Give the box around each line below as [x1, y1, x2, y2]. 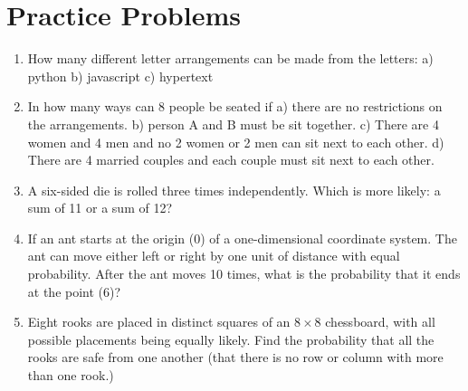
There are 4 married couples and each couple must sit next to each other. [27, 150, 435, 169]
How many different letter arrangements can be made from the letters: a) [27, 49, 434, 68]
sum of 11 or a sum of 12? [27, 198, 173, 217]
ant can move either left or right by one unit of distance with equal [27, 246, 400, 265]
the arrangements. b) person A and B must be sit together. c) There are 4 [27, 114, 439, 133]
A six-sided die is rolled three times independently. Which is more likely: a [27, 180, 441, 199]
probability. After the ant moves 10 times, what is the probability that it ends [27, 264, 461, 283]
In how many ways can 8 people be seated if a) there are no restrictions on [27, 97, 443, 116]
